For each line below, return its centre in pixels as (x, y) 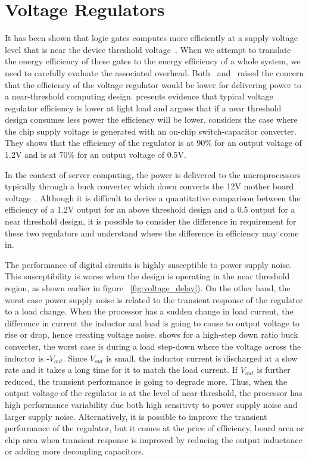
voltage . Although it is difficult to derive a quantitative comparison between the (153, 197)
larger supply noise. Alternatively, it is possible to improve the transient (136, 416)
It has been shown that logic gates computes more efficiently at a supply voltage (151, 38)
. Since (75, 358)
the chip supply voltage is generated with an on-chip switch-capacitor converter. (151, 131)
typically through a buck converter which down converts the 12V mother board (149, 186)
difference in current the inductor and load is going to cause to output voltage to (152, 323)
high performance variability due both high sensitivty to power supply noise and (151, 404)
